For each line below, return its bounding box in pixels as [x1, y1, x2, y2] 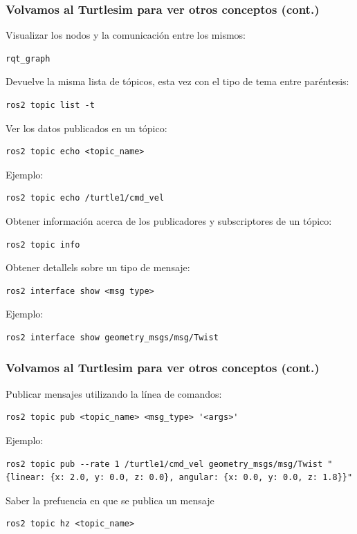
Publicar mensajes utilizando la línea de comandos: [6, 386, 222, 400]
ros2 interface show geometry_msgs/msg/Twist [6, 332, 219, 342]
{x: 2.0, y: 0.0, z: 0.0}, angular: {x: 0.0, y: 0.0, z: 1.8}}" [50, 472, 353, 483]
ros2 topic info [6, 239, 80, 250]
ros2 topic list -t [6, 100, 95, 110]
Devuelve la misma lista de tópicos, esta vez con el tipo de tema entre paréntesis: [6, 74, 349, 89]
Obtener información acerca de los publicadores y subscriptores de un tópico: [6, 213, 332, 228]
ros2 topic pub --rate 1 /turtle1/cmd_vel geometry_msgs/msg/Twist [6, 459, 323, 469]
